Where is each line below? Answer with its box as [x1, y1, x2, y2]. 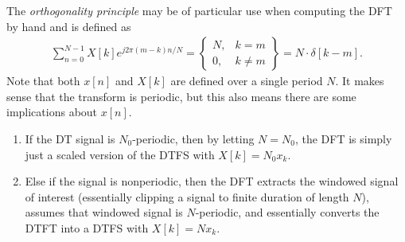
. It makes [335, 72, 384, 89]
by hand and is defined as [6, 18, 131, 34]
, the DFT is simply [294, 131, 392, 146]
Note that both [6, 72, 80, 89]
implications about [6, 103, 98, 120]
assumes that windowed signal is [25, 204, 183, 221]
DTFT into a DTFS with [25, 219, 149, 236]
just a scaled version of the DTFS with [25, 146, 215, 162]
